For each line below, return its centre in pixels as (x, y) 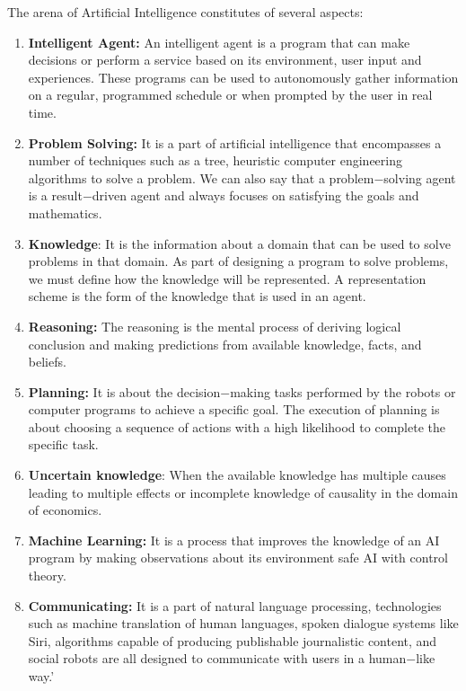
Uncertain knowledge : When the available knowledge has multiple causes (237, 475)
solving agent (420, 177)
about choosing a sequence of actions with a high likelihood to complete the (237, 426)
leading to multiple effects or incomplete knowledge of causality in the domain (243, 492)
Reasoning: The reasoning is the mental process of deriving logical (215, 326)
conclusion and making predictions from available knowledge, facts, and (225, 344)
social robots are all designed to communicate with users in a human (217, 658)
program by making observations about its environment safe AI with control (238, 558)
